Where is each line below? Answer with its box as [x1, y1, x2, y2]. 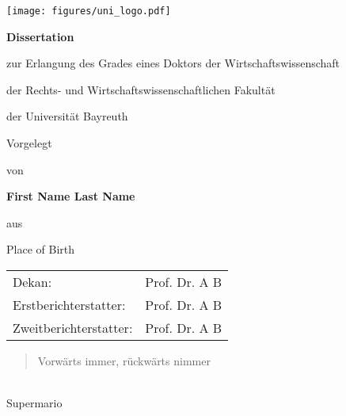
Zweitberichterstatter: [13, 319, 133, 337]
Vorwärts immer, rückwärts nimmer [37, 353, 211, 368]
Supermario [6, 395, 63, 411]
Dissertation [6, 28, 74, 44]
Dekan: [13, 273, 52, 291]
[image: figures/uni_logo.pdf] [6, 6, 171, 17]
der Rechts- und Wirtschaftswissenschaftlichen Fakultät [6, 81, 276, 97]
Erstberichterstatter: [13, 296, 126, 314]
